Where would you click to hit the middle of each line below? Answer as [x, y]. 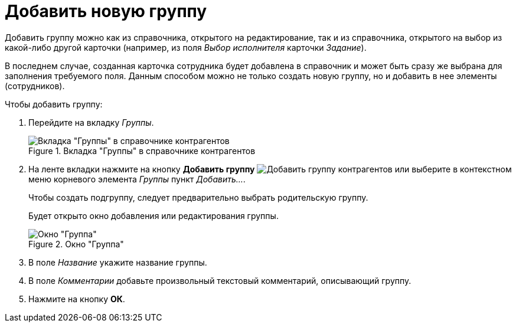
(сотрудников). [35, 86]
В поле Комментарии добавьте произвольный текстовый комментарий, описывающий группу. [220, 280]
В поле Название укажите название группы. [118, 262]
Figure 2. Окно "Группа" [76, 244]
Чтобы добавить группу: [54, 104]
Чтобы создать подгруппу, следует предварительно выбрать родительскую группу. [198, 197]
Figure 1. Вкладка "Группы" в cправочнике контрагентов [142, 151]
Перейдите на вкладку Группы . [91, 122]
